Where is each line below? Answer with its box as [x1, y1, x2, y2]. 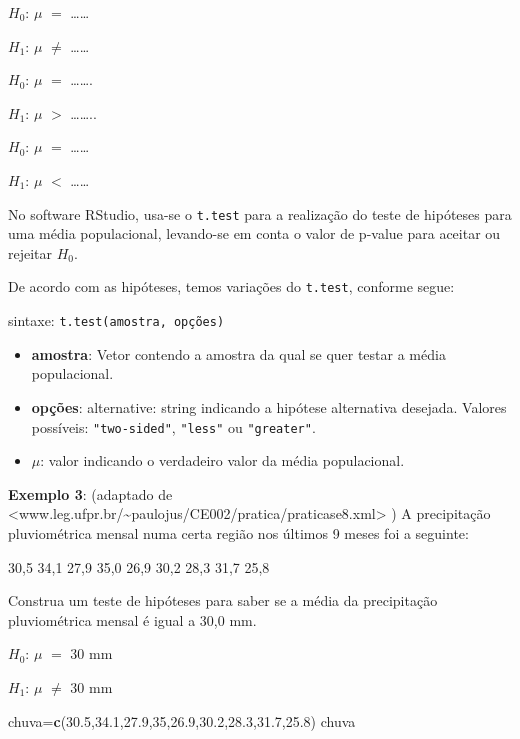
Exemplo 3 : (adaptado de [8, 483, 173, 504]
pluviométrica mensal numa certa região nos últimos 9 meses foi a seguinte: [8, 522, 469, 543]
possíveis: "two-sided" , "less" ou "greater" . [31, 416, 316, 437]
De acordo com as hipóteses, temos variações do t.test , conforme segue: [8, 276, 455, 297]
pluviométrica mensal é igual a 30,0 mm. [8, 609, 257, 630]
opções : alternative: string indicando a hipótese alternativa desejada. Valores [31, 396, 507, 417]
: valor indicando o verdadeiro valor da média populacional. [40, 450, 405, 471]
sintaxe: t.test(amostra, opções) [8, 310, 225, 331]
